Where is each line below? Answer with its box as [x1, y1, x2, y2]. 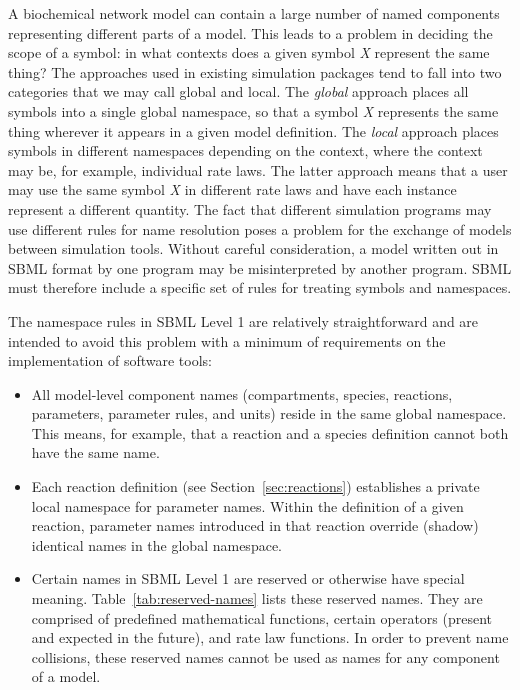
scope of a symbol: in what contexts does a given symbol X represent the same [8, 42, 490, 63]
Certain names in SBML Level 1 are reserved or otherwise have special [31, 568, 465, 589]
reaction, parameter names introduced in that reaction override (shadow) [31, 515, 479, 536]
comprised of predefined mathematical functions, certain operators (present [31, 607, 493, 628]
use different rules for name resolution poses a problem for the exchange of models [8, 218, 512, 239]
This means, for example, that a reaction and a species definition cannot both [31, 422, 509, 443]
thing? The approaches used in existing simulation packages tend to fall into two [8, 61, 502, 82]
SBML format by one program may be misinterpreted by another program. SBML [8, 257, 512, 278]
